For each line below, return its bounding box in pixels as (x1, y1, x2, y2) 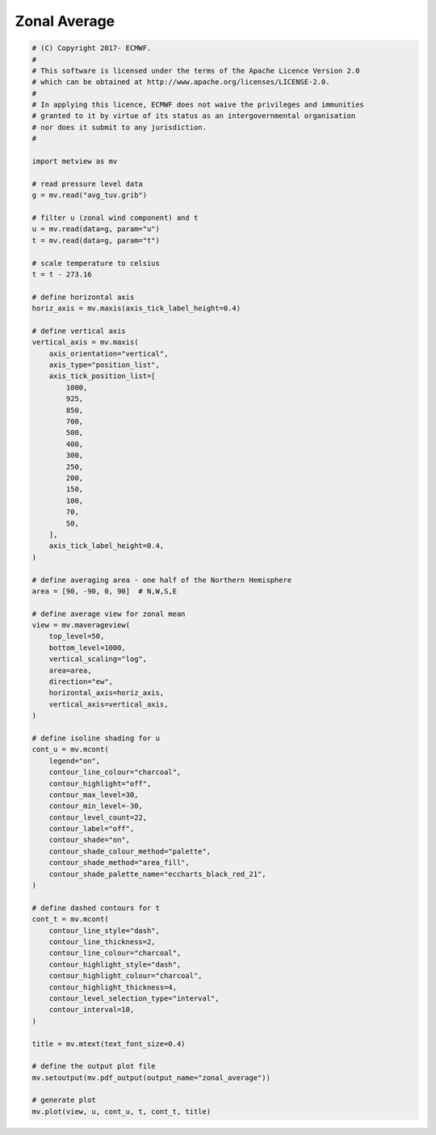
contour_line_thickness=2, (48, 938, 157, 946)
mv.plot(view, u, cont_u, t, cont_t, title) (31, 1107, 212, 1116)
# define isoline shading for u (31, 733, 161, 743)
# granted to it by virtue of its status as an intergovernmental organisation (31, 112, 356, 120)
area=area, (48, 665, 92, 675)
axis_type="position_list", (48, 361, 161, 369)
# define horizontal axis (31, 292, 135, 302)
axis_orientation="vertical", (48, 348, 169, 358)
